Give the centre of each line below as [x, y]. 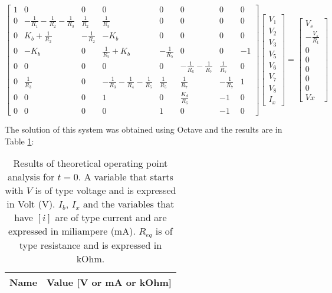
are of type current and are [111, 218]
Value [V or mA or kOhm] [109, 282]
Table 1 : [19, 141]
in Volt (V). [31, 204]
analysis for [31, 177]
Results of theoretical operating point [91, 163]
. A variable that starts [126, 177]
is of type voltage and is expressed [106, 190]
